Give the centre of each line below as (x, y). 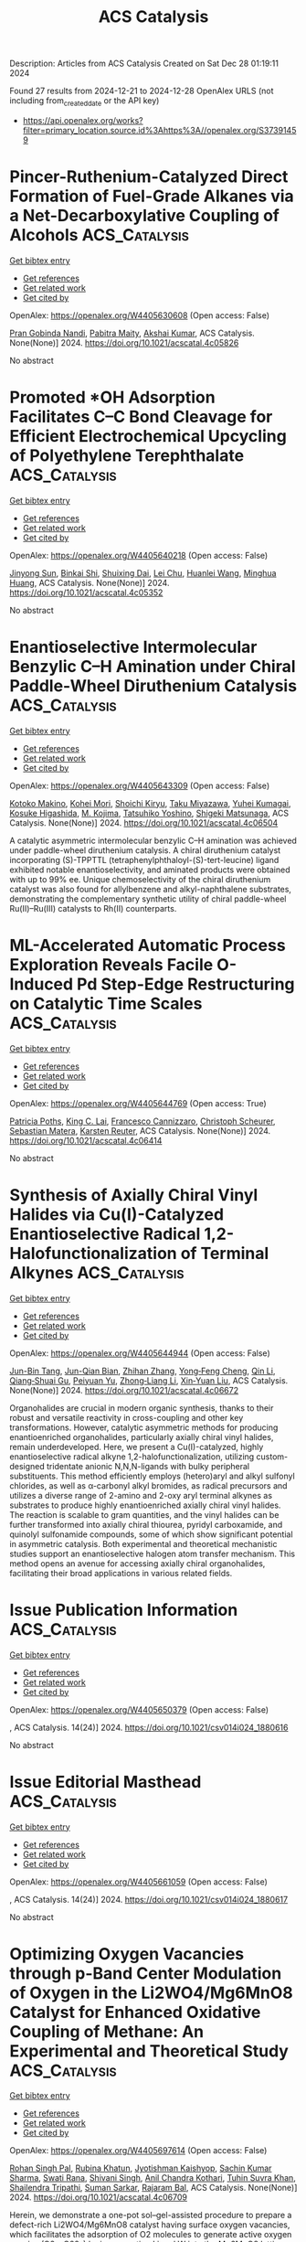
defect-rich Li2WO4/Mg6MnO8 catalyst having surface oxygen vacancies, (150, 2225)
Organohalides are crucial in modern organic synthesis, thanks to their (142, 1408)
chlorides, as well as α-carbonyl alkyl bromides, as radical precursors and (148, 1485)
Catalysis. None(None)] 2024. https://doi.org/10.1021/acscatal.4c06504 (144, 822)
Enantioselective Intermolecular (133, 647)
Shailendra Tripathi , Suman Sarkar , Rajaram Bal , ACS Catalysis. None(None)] (153, 2188)
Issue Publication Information (124, 1610)
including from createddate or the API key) (84, 101)
